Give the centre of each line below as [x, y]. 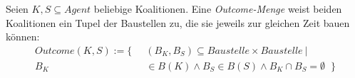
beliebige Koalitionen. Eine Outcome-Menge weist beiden [218, 9]
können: [23, 37]
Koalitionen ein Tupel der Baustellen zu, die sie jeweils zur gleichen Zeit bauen [178, 22]
